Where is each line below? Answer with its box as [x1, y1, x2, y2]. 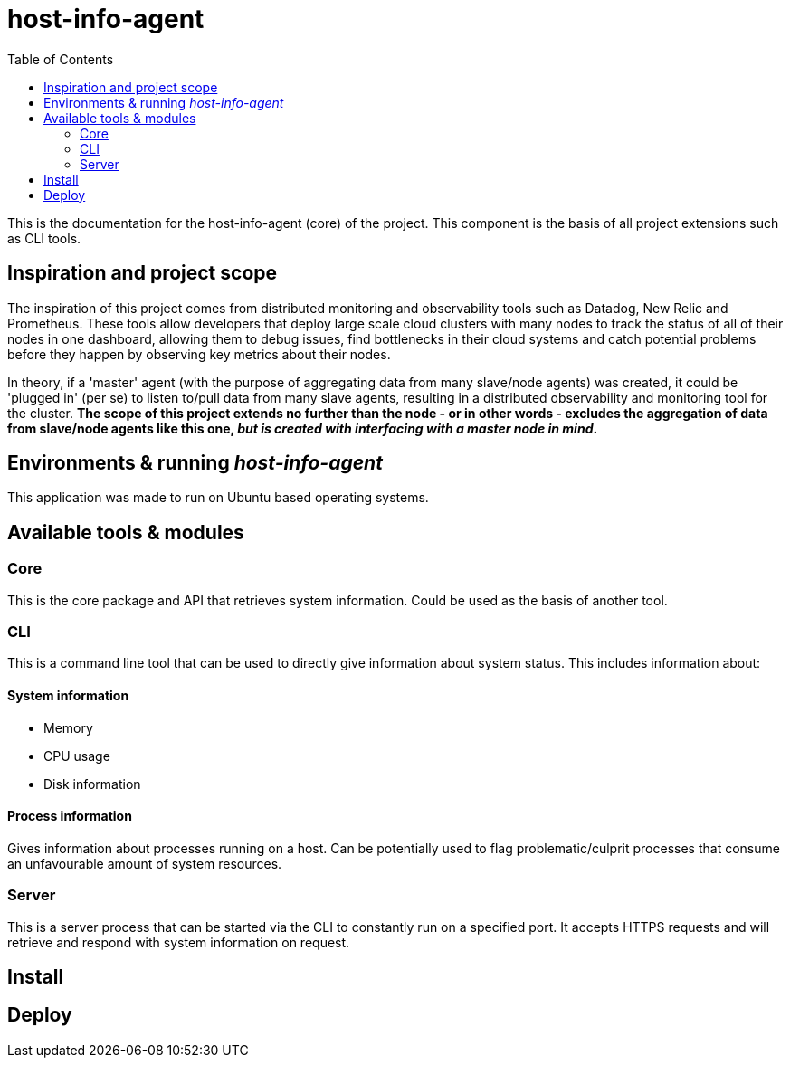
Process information [7, 808, 132, 824]
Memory [43, 719, 93, 736]
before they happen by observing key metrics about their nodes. [7, 346, 391, 362]
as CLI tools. [7, 230, 81, 246]
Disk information [43, 775, 141, 792]
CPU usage [43, 747, 110, 764]
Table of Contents [7, 51, 114, 67]
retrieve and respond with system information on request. [7, 934, 350, 950]
